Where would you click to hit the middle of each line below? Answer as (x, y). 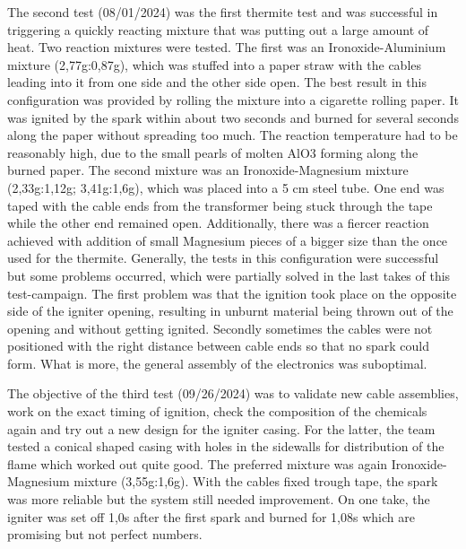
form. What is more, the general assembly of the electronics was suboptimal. (217, 363)
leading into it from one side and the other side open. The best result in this (217, 82)
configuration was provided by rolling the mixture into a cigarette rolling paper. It (233, 99)
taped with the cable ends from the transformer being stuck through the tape (220, 205)
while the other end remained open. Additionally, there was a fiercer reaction (218, 223)
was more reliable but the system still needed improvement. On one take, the (219, 499)
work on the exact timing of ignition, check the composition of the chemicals (217, 411)
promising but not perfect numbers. (105, 534)
